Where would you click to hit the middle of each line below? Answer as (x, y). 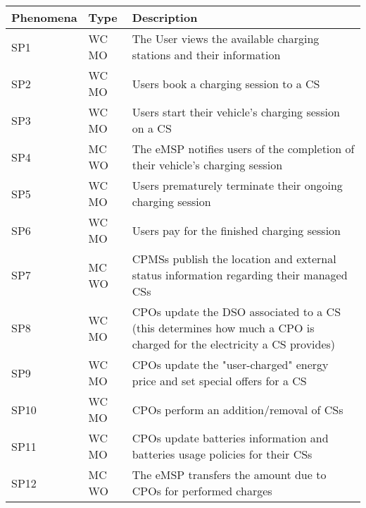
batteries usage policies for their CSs (222, 454)
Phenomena (44, 17)
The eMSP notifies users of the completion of (243, 149)
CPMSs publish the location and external (234, 259)
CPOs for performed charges (202, 491)
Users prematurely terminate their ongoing (237, 185)
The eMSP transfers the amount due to (229, 474)
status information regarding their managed (240, 275)
